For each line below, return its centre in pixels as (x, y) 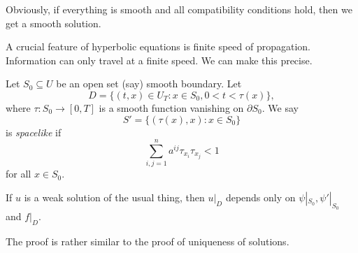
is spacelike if (34, 132)
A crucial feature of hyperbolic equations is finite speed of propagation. (158, 46)
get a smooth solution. (53, 23)
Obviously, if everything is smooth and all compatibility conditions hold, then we (179, 9)
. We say (280, 107)
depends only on (260, 197)
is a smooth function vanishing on (171, 107)
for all (19, 174)
